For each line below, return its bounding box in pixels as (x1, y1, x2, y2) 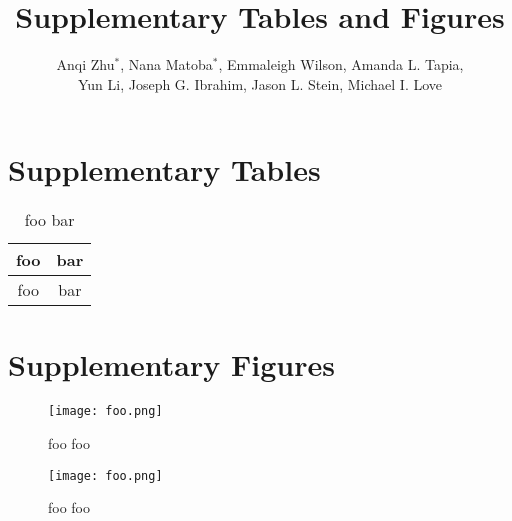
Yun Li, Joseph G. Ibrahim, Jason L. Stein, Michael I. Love (77, 73, 443, 94)
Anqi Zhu (56, 54, 115, 75)
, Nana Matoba (120, 54, 213, 75)
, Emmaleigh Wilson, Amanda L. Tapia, (218, 54, 464, 75)
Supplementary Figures (8, 344, 335, 385)
